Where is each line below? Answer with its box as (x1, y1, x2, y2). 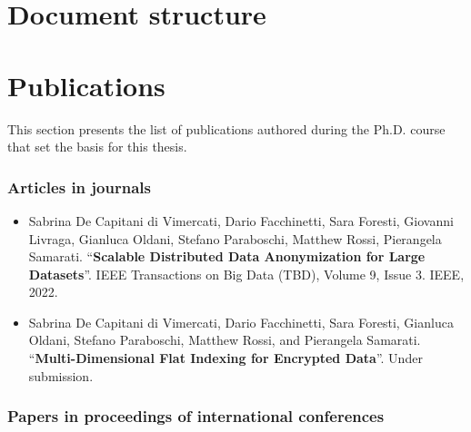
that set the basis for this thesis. (7, 137, 187, 156)
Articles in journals (7, 175, 151, 198)
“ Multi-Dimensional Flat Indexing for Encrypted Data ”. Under (28, 349, 423, 368)
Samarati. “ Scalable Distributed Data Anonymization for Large (28, 247, 426, 266)
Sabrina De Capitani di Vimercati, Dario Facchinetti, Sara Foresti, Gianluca (28, 312, 454, 331)
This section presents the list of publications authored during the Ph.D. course (7, 119, 446, 138)
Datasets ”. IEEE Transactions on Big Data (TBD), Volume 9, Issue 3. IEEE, (28, 264, 465, 283)
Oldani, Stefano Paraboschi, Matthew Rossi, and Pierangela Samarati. (28, 330, 421, 349)
